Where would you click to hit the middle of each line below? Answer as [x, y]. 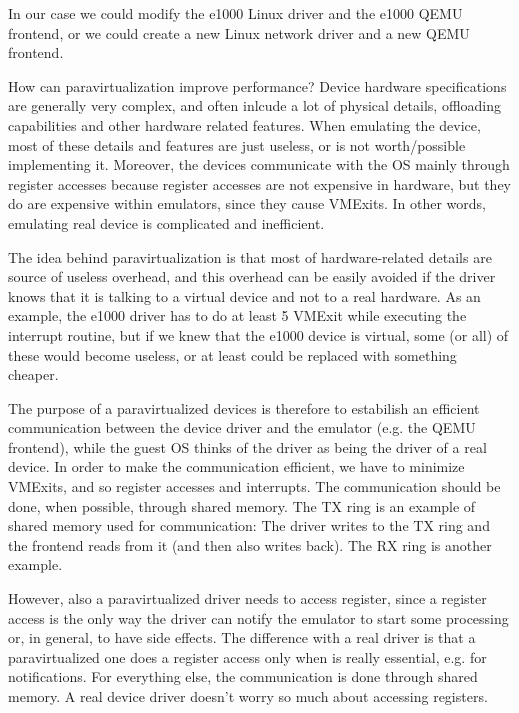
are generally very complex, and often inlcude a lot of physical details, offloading [255, 105]
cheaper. [33, 374]
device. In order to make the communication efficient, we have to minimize [236, 466]
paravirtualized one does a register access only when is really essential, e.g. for [247, 656]
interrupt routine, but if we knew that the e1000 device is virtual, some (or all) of [258, 334]
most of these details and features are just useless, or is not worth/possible [237, 144]
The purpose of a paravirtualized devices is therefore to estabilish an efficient [244, 407]
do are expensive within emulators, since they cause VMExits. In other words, [247, 203]
